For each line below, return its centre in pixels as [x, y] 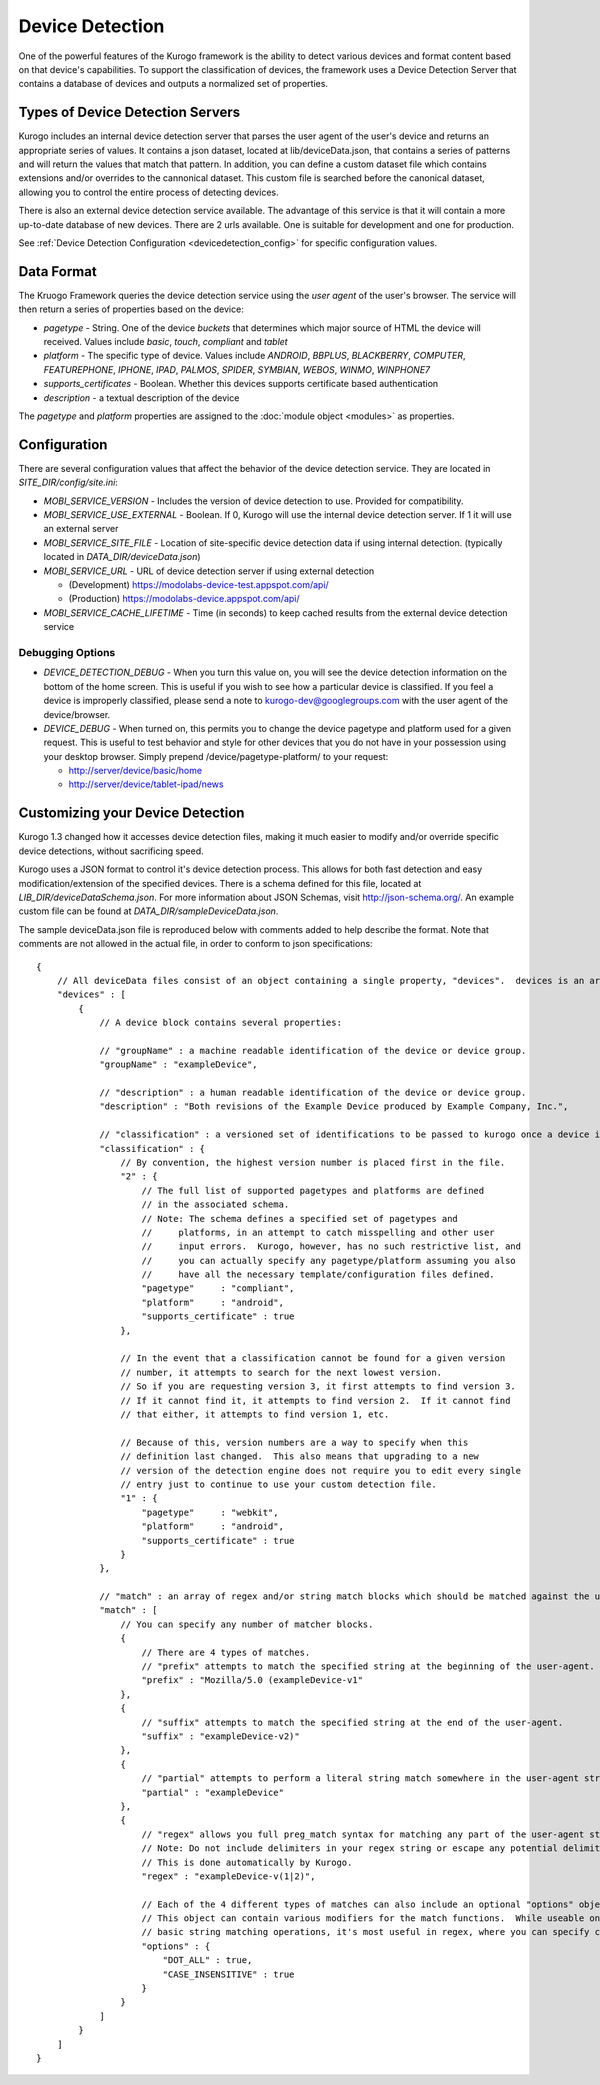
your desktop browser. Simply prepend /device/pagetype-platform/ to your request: [216, 756]
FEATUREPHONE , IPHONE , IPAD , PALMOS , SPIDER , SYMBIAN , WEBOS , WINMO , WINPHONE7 [237, 369]
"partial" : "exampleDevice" [213, 1792]
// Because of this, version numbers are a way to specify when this [294, 1442]
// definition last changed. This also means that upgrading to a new [300, 1456]
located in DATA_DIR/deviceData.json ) [122, 557]
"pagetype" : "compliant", [218, 1288]
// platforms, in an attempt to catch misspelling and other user [318, 1232]
